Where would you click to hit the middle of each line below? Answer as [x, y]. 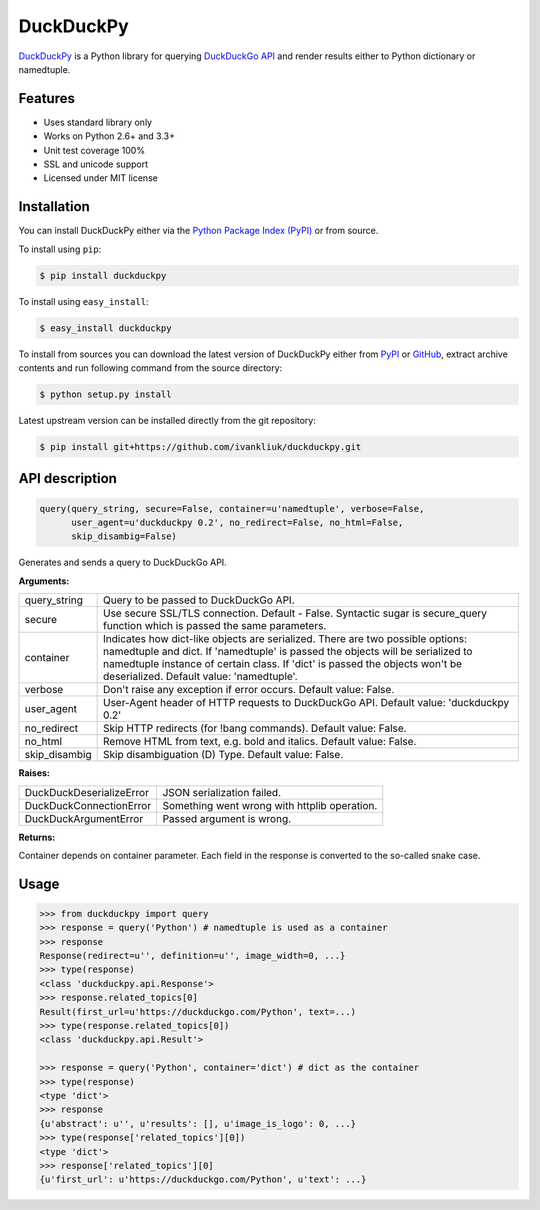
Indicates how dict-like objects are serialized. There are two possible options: [285, 639]
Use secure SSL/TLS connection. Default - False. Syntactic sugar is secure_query [295, 613]
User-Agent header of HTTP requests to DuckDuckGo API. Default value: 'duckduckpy [306, 703]
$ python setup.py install [105, 394]
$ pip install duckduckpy [103, 275]
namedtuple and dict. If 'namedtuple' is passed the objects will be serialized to [288, 652]
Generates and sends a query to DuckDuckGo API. [122, 562]
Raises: [34, 773]
